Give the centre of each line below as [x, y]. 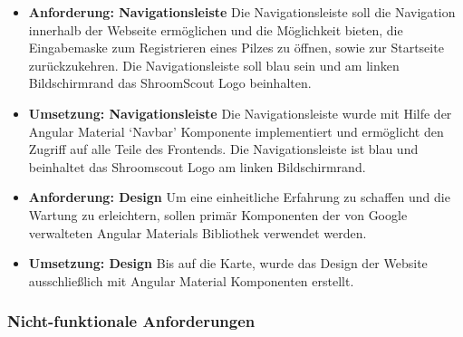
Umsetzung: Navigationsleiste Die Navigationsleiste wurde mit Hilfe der [240, 113]
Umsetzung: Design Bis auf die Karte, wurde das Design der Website [228, 263]
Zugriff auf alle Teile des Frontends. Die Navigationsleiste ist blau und [223, 149]
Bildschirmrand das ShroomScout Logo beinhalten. [170, 83]
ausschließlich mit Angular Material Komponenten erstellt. [191, 280]
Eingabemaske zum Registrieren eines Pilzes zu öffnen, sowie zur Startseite [236, 48]
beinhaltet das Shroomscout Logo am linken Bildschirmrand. [197, 166]
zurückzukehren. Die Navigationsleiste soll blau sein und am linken [214, 65]
